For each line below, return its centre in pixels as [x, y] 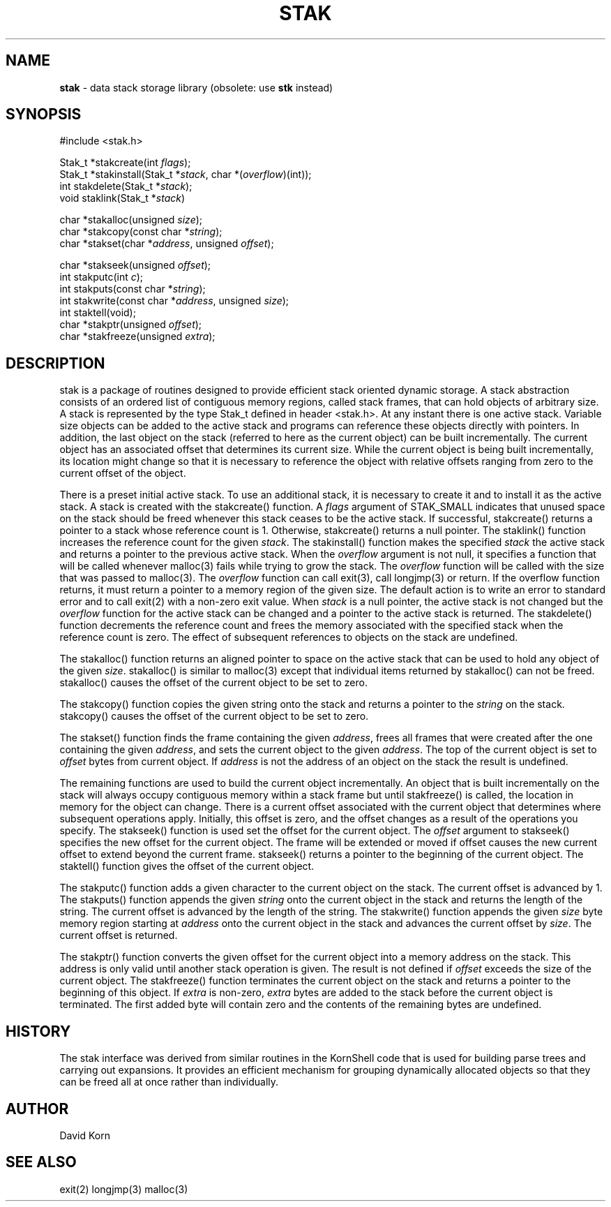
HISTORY [38, 1031]
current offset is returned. [119, 935]
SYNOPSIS [44, 114]
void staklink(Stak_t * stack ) [122, 198]
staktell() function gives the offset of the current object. [187, 866]
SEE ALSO [41, 1162]
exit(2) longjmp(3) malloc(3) [124, 1189]
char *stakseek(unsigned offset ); [135, 265]
